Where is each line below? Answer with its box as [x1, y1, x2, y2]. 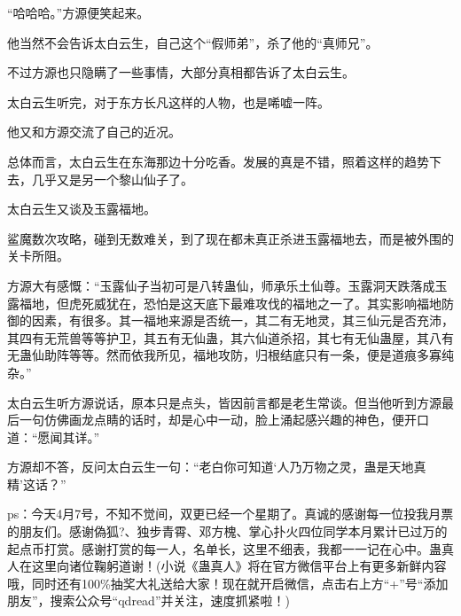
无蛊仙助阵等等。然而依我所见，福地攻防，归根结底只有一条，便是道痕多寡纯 [7, 346, 454, 364]
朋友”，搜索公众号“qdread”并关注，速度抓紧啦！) [7, 591, 290, 610]
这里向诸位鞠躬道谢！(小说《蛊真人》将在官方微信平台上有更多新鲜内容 [31, 557, 447, 575]
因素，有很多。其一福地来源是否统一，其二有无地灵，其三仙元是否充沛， [31, 311, 454, 330]
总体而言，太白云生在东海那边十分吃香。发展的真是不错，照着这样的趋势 [7, 152, 429, 170]
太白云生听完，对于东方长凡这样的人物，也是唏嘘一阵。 [7, 92, 330, 111]
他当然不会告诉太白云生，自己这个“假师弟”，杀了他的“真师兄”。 [7, 33, 379, 51]
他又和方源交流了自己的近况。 [7, 122, 181, 141]
